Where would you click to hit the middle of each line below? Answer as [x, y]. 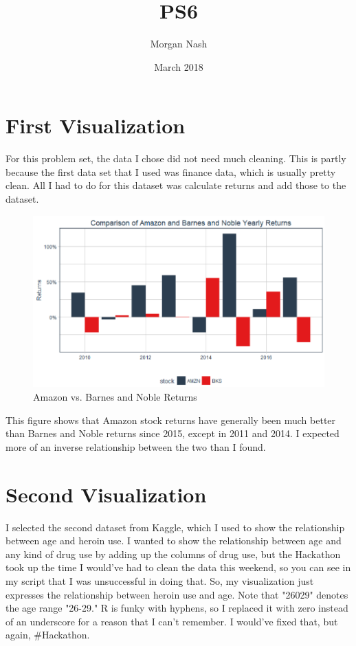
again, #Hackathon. [48, 635]
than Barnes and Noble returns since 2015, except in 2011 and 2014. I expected [173, 433]
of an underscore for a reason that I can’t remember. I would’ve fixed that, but [172, 621]
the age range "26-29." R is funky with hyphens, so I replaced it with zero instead [177, 608]
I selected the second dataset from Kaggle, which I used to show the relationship [175, 527]
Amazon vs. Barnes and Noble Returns [115, 397]
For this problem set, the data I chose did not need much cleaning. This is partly [176, 158]
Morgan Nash [179, 44]
